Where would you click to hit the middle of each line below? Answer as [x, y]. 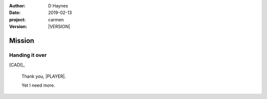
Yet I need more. [38, 85]
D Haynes [58, 6]
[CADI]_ [17, 65]
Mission [22, 40]
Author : [17, 6]
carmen [56, 19]
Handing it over [28, 55]
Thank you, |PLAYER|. [44, 76]
